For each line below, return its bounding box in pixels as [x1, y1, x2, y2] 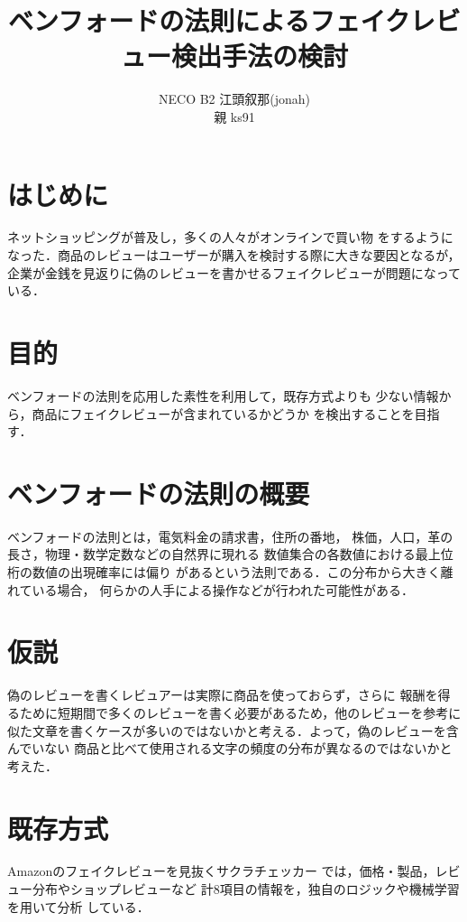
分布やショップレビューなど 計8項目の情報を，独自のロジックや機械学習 [32, 880, 460, 899]
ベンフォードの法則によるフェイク [8, 2, 410, 39]
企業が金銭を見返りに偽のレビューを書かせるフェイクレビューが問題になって [7, 263, 462, 282]
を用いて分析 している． [7, 897, 150, 916]
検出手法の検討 [170, 37, 348, 74]
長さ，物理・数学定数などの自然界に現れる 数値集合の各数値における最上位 [7, 545, 453, 563]
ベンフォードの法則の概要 [7, 474, 310, 511]
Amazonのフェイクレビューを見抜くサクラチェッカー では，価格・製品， [7, 861, 435, 880]
